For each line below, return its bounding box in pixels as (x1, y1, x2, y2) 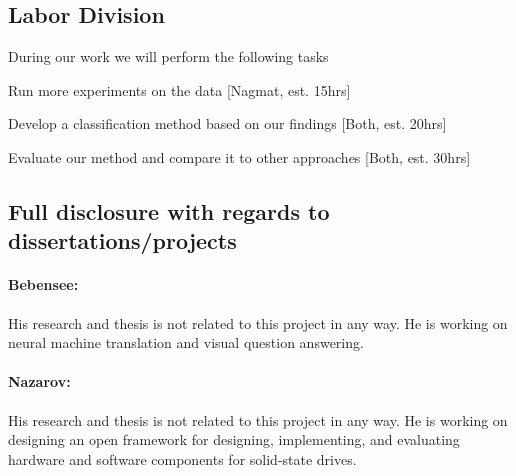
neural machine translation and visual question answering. (8, 332, 364, 353)
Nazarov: (8, 371, 71, 392)
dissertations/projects (8, 225, 237, 256)
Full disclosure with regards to (8, 195, 330, 226)
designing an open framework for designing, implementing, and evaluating (8, 429, 460, 450)
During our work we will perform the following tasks (8, 46, 329, 67)
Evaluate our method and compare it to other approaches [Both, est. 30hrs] (8, 146, 471, 167)
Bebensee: (8, 274, 79, 295)
